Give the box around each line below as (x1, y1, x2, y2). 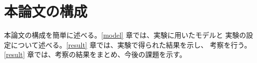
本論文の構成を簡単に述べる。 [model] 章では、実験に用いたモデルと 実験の (4, 30, 247, 40)
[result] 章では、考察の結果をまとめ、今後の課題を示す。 (4, 49, 187, 60)
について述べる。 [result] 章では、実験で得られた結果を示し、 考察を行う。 (10, 39, 252, 50)
